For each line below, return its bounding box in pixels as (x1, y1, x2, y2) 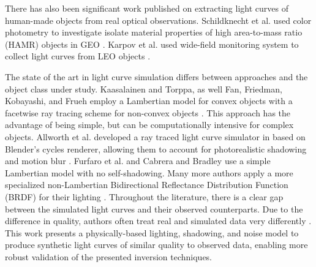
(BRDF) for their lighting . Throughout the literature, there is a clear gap (5, 190, 284, 203)
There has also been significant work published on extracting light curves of (5, 2, 288, 14)
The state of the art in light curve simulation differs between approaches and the (5, 70, 308, 83)
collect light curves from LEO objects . (5, 50, 151, 62)
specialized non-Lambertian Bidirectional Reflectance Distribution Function (5, 178, 288, 191)
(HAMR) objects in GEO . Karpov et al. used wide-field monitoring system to (5, 37, 299, 50)
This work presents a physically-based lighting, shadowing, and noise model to (5, 226, 299, 239)
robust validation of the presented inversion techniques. (5, 250, 213, 263)
